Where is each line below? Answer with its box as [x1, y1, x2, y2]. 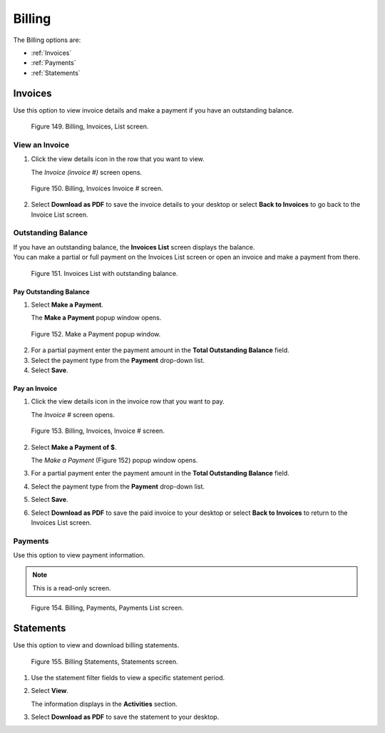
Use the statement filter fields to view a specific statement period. [31, 673, 225, 682]
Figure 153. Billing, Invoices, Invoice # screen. [31, 426, 165, 435]
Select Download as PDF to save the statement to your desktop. [31, 713, 220, 722]
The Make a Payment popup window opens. [31, 314, 162, 322]
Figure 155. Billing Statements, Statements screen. [31, 657, 178, 666]
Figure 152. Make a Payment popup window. [31, 329, 161, 338]
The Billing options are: [13, 36, 81, 44]
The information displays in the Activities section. [31, 699, 178, 708]
